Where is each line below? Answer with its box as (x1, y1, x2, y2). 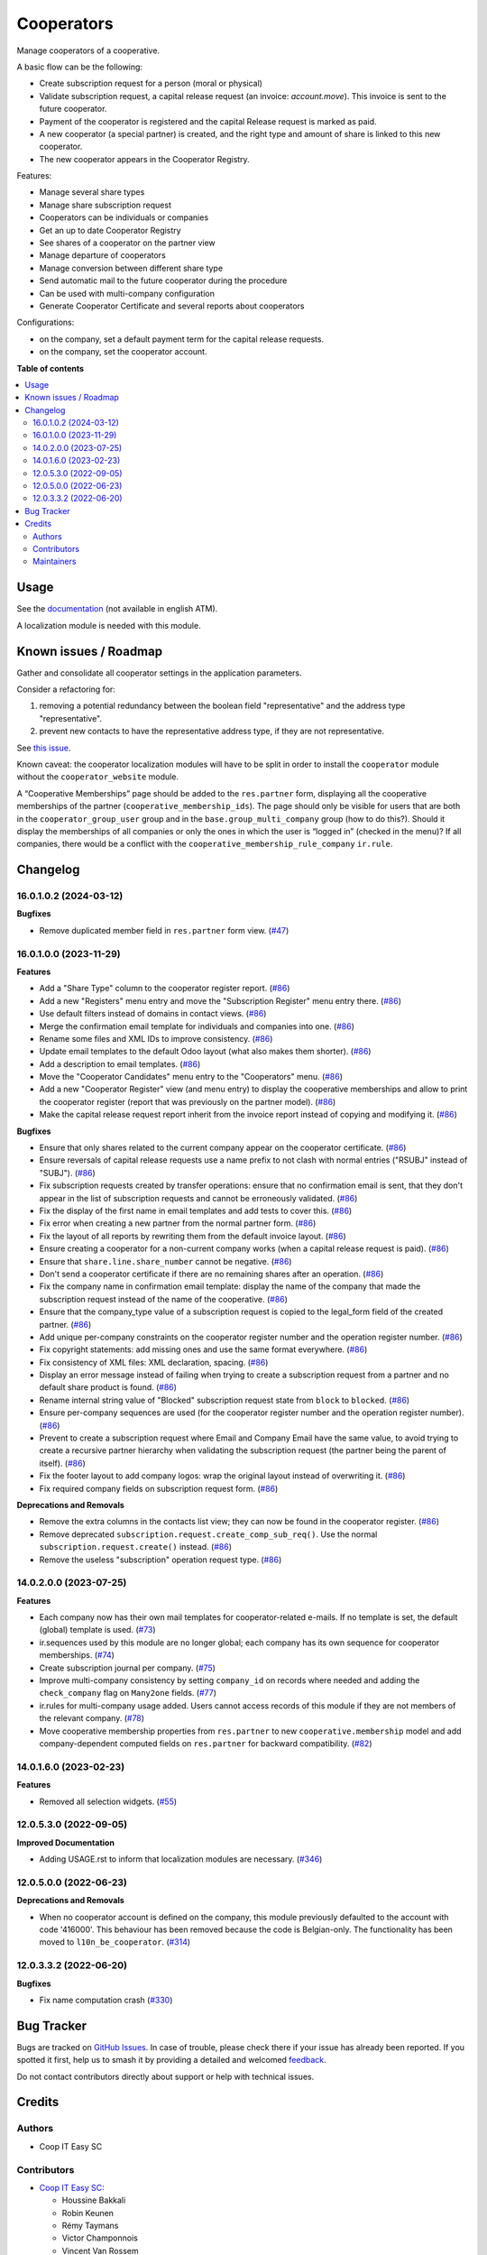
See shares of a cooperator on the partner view (39, 237, 216, 248)
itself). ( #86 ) (39, 1458, 86, 1468)
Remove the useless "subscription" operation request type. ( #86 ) (39, 1554, 282, 1565)
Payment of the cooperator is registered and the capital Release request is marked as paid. (39, 115, 378, 126)
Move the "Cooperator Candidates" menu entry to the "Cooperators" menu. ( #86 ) (39, 1072, 343, 1082)
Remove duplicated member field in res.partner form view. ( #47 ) (39, 925, 289, 935)
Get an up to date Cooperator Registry (39, 225, 181, 235)
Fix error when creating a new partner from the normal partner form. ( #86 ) (39, 1218, 317, 1229)
